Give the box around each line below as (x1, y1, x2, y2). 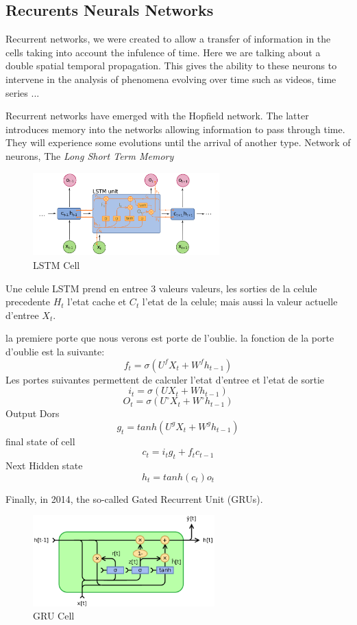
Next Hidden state (5, 458, 83, 473)
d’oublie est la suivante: (5, 344, 105, 359)
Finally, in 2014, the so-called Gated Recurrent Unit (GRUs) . (5, 491, 263, 506)
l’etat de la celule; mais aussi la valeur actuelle (142, 294, 338, 309)
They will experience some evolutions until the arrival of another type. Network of (5, 135, 351, 150)
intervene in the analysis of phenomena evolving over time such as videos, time (5, 71, 336, 86)
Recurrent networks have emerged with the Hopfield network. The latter (5, 108, 309, 123)
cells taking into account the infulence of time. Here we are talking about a (5, 45, 321, 59)
